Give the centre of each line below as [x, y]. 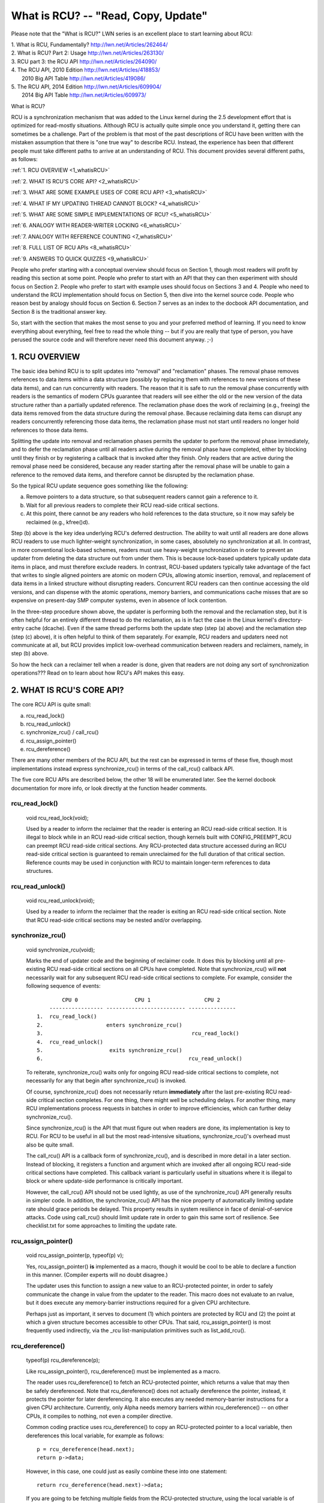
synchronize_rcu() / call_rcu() [62, 732]
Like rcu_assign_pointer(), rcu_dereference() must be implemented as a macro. [123, 1371]
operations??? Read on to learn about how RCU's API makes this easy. [98, 673]
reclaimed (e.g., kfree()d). [58, 522]
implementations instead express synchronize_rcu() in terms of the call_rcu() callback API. [123, 768]
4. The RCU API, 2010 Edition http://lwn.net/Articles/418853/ [85, 70]
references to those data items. [50, 430]
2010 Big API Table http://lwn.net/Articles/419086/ [84, 78]
